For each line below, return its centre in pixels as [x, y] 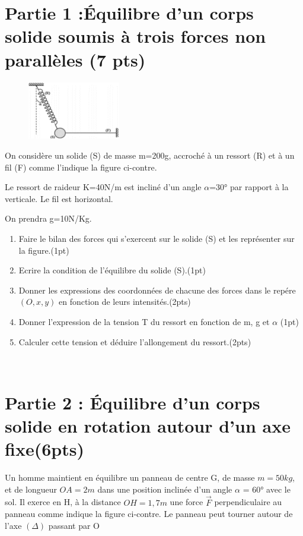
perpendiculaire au [248, 502]
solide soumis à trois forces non [135, 36]
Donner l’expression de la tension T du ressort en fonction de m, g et [144, 321]
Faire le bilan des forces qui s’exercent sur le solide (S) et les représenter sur [157, 238]
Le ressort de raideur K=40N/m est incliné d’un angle [103, 187]
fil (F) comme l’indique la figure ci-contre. [81, 167]
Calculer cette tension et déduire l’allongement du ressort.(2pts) [135, 341]
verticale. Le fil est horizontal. [59, 198]
